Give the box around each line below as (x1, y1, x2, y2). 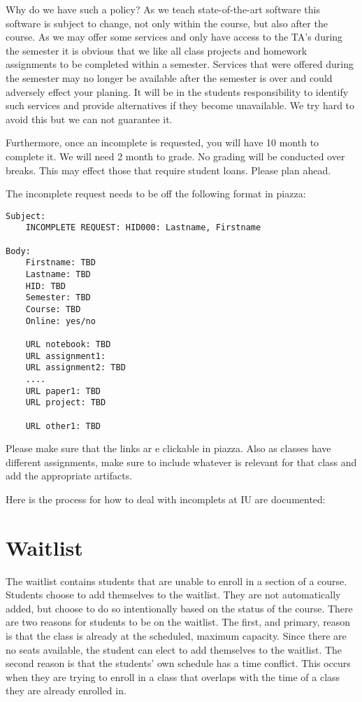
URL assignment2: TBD (25, 363, 126, 373)
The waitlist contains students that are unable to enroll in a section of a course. (6, 573, 347, 588)
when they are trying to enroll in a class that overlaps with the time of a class (6, 669, 340, 684)
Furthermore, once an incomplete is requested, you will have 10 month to (6, 135, 319, 150)
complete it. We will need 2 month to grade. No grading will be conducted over (6, 148, 345, 163)
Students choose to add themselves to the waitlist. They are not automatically (6, 587, 341, 602)
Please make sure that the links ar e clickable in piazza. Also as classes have (6, 441, 331, 456)
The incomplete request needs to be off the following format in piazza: (6, 186, 306, 201)
